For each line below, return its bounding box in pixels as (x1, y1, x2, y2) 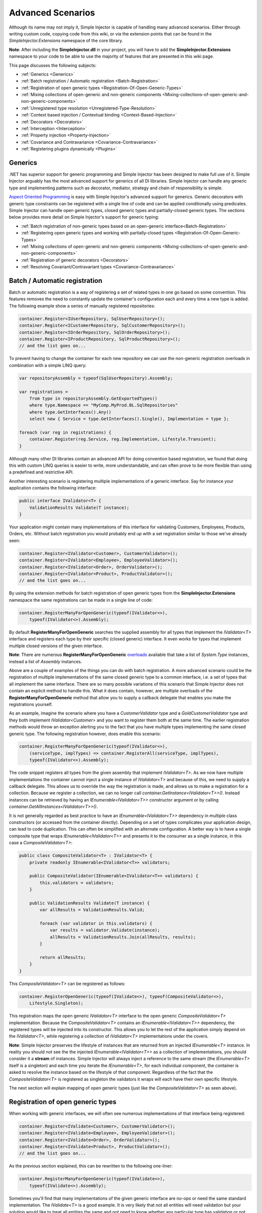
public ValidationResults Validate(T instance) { (29, 900, 150, 906)
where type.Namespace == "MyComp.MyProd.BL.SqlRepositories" (29, 403, 178, 408)
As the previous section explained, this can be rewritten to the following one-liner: (9, 1163, 173, 1169)
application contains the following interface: (9, 485, 97, 491)
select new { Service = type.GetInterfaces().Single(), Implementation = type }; (29, 416, 229, 422)
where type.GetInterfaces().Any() (29, 409, 112, 415)
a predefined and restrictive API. (9, 469, 74, 475)
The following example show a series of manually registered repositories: (9, 303, 155, 309)
